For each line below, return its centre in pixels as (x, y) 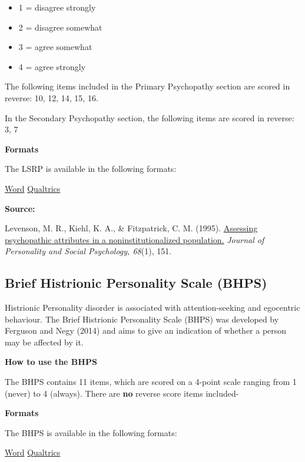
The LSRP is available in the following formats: (91, 169)
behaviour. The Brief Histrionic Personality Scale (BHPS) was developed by (142, 319)
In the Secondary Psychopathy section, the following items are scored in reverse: (150, 117)
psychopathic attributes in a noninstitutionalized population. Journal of (135, 239)
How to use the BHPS (51, 362)
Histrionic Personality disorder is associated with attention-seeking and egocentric (152, 308)
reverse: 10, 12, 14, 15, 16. (52, 97)
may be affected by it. (44, 342)
